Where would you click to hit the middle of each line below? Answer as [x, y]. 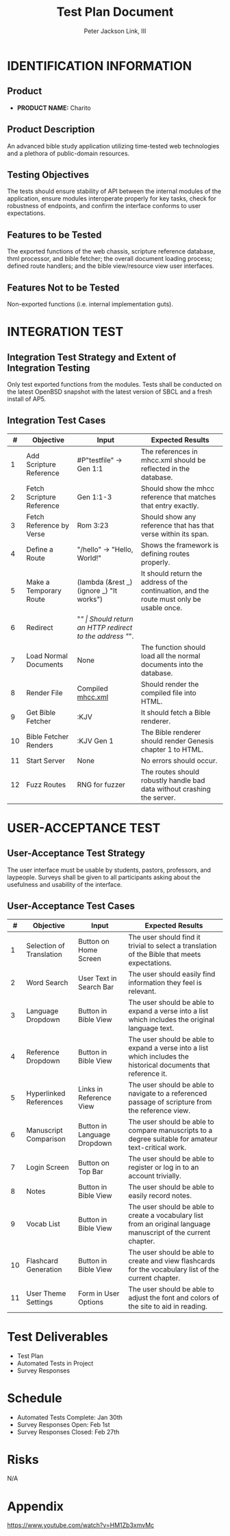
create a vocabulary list [166, 1215]
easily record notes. [160, 1195]
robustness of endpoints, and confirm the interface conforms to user [104, 206]
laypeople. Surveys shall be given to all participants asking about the [104, 877]
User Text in [98, 978]
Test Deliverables [57, 1336]
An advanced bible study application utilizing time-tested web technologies [113, 146]
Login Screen [48, 1167]
